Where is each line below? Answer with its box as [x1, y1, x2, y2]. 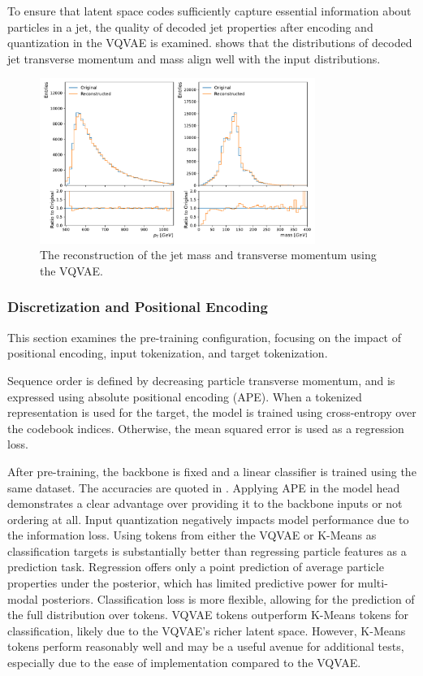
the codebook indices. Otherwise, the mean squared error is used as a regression [7, 419, 404, 436]
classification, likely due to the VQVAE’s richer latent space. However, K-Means [7, 622, 406, 639]
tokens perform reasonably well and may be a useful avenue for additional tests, [7, 638, 404, 655]
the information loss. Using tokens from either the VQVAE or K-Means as [7, 526, 377, 544]
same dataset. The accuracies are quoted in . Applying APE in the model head [7, 479, 400, 496]
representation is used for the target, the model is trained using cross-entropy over [7, 404, 417, 421]
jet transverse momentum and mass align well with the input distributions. [7, 50, 381, 67]
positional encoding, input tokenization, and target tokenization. [7, 344, 328, 362]
